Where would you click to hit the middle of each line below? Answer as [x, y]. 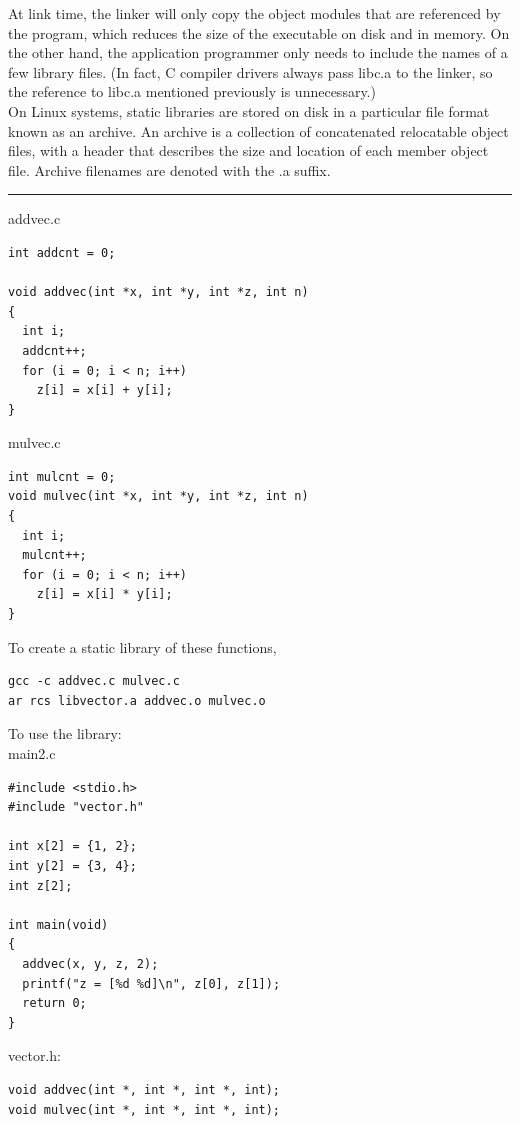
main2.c [32, 753]
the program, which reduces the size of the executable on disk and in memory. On [259, 32]
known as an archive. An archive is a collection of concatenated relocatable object [258, 130]
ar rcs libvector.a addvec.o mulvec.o [137, 700]
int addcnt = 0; [62, 252]
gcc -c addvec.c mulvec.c [94, 681]
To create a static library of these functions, [142, 646]
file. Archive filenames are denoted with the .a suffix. [169, 169]
